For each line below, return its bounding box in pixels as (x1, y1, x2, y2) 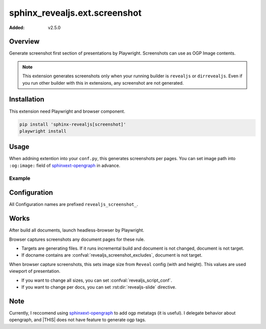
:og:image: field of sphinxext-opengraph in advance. (9, 163, 121, 168)
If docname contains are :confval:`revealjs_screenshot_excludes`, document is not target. (21, 252, 202, 258)
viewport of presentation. (9, 268, 61, 274)
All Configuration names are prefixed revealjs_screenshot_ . (9, 201, 138, 207)
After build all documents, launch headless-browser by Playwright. (9, 227, 145, 233)
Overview (9, 37, 40, 46)
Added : (9, 25, 25, 31)
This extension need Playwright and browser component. (9, 108, 126, 114)
